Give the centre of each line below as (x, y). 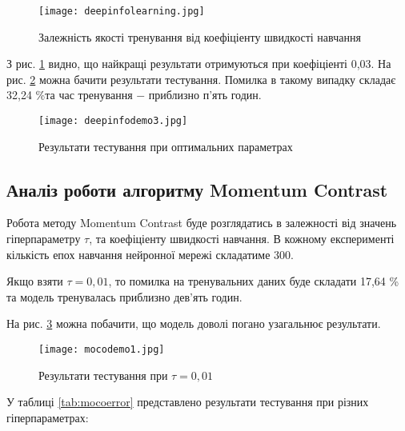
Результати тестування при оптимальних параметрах (166, 146)
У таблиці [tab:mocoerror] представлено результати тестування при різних (188, 402)
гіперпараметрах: (48, 417)
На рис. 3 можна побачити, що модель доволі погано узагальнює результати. (194, 323)
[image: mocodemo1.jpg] (102, 350)
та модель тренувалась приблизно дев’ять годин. (124, 296)
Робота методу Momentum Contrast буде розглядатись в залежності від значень (202, 223)
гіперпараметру (44, 239)
